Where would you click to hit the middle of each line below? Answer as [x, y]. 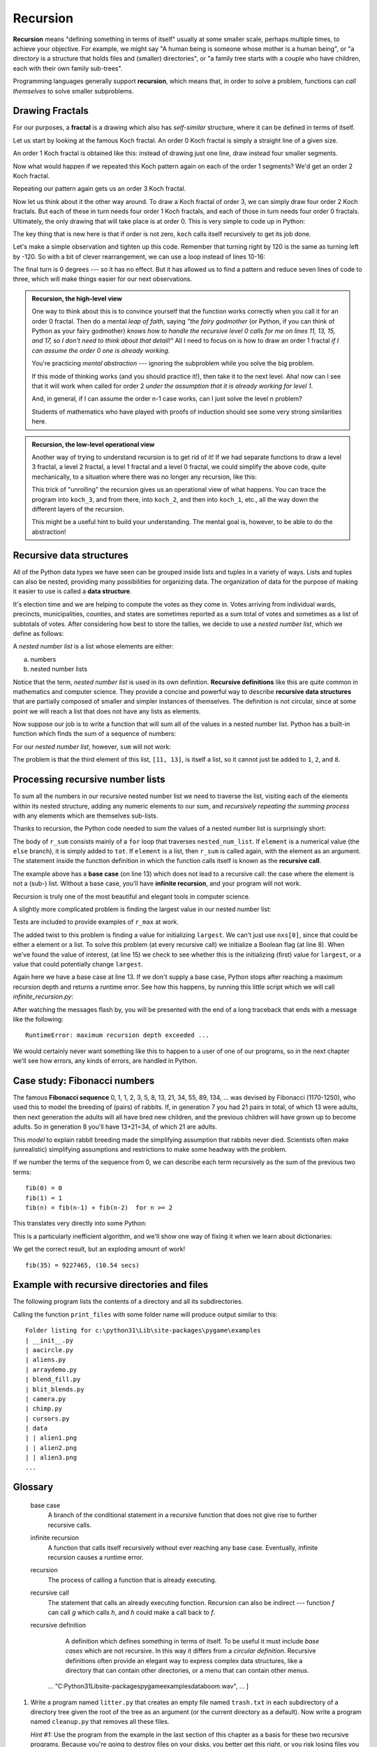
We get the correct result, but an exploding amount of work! [99, 1249]
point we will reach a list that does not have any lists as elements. [107, 711]
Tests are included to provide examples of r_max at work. [96, 922]
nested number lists [59, 669]
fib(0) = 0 [44, 1188]
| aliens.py [46, 1360]
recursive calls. [70, 1525]
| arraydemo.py [51, 1369]
